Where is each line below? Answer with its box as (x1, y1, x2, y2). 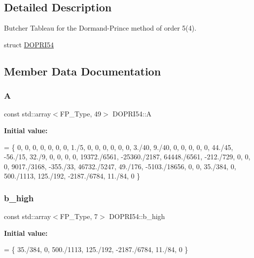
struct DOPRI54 (4, 39, 54, 49)
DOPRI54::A (112, 109, 152, 119)
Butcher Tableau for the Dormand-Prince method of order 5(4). (4, 23, 197, 33)
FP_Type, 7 (60, 211, 98, 221)
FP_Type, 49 (60, 109, 102, 119)
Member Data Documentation (4, 63, 161, 78)
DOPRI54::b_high (109, 211, 165, 221)
